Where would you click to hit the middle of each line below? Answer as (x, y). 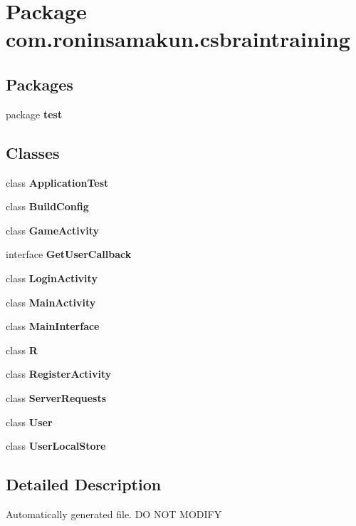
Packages (40, 84)
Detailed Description (84, 484)
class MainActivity (51, 302)
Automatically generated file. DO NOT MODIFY (114, 514)
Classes (33, 152)
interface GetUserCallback (69, 254)
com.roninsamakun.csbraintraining (178, 39)
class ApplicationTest (57, 182)
